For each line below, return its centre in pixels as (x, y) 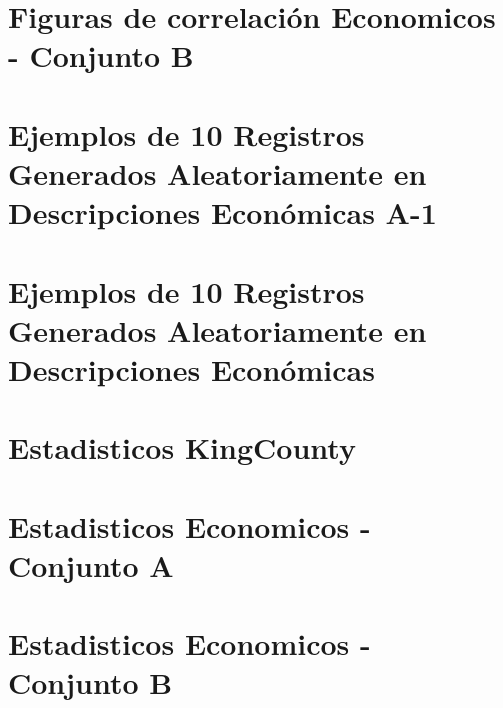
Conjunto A (91, 564)
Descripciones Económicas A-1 (222, 212)
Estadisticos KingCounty (182, 447)
